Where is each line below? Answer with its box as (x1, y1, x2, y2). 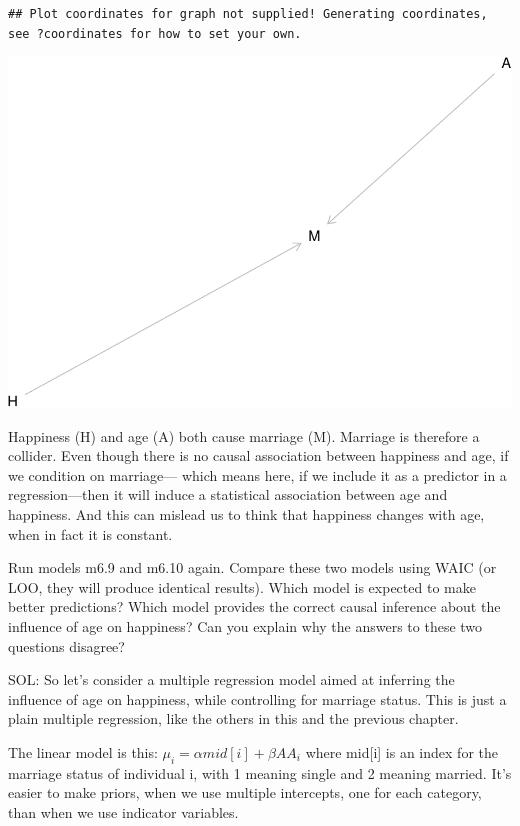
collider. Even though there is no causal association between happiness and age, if (8, 445, 509, 466)
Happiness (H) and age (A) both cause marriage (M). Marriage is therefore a (8, 425, 480, 446)
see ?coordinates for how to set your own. (8, 26, 302, 41)
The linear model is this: (8, 741, 158, 762)
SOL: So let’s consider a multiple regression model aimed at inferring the (8, 669, 455, 690)
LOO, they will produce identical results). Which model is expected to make (8, 576, 476, 597)
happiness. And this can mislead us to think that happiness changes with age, (8, 504, 485, 525)
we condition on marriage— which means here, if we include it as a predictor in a (8, 464, 507, 485)
